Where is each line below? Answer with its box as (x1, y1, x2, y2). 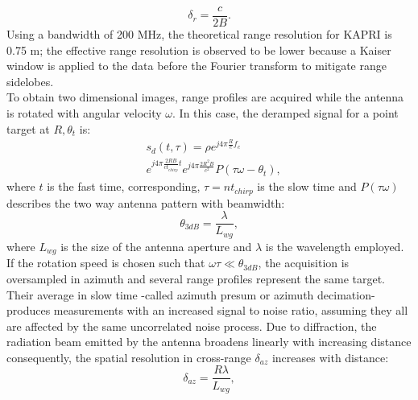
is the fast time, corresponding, (47, 178, 201, 195)
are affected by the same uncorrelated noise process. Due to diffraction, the (6, 317, 377, 334)
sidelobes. (6, 72, 54, 89)
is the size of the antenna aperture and (60, 237, 252, 254)
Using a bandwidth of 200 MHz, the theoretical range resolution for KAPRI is (6, 26, 392, 43)
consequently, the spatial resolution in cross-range (6, 348, 251, 365)
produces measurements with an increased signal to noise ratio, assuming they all (6, 302, 408, 319)
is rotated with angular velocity (6, 105, 162, 122)
